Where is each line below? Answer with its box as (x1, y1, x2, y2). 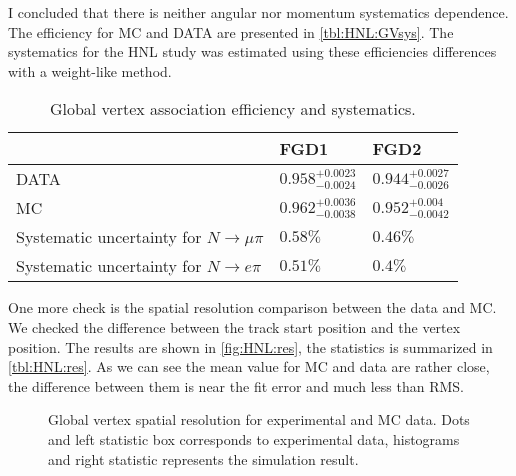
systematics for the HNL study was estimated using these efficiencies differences (8, 41, 497, 62)
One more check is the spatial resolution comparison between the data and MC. (8, 297, 497, 318)
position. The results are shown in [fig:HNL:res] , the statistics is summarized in (8, 336, 493, 357)
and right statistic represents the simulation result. (48, 448, 359, 469)
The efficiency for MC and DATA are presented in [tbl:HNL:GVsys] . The (8, 21, 454, 42)
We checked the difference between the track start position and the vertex (8, 316, 461, 337)
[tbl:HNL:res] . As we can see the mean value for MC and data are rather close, (8, 356, 490, 377)
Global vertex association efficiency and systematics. (49, 97, 416, 121)
